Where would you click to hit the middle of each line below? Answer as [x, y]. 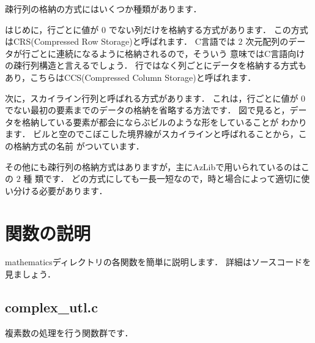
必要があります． [73, 190]
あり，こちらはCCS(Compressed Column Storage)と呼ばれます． [131, 77]
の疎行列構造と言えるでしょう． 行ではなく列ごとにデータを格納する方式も [156, 65]
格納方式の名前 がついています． [79, 145]
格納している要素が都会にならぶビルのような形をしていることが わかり [164, 122]
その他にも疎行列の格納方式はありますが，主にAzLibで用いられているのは [153, 166]
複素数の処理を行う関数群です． [69, 332]
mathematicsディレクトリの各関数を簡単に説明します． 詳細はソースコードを [158, 262]
